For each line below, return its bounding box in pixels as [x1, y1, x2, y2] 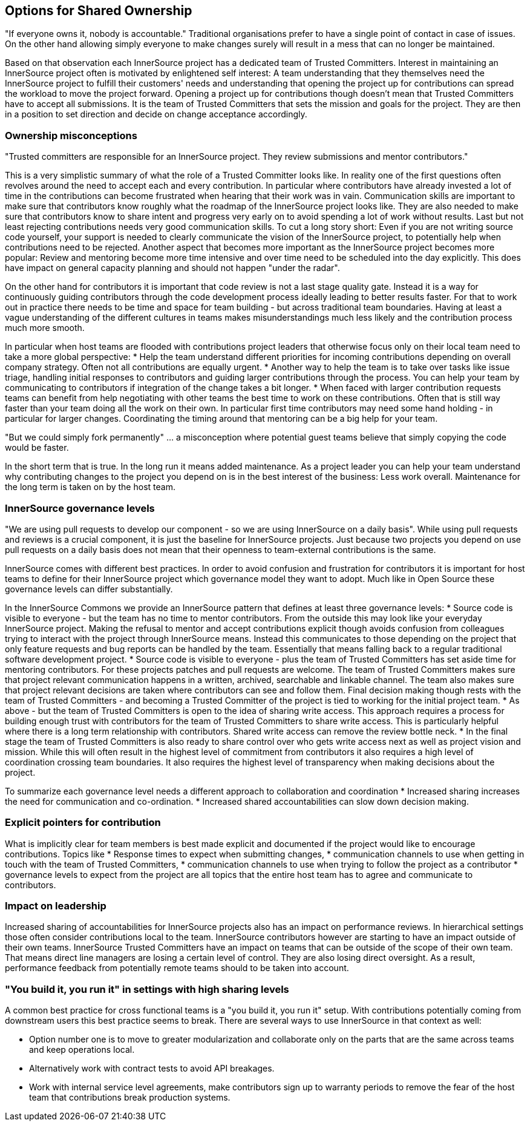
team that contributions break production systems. [29, 1092, 231, 1103]
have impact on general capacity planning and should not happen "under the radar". [5, 263, 340, 273]
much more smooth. [5, 322, 85, 333]
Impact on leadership [5, 900, 106, 912]
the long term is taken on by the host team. [5, 482, 175, 493]
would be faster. [5, 442, 69, 453]
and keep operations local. [29, 1044, 135, 1055]
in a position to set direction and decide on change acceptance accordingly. [5, 109, 307, 120]
